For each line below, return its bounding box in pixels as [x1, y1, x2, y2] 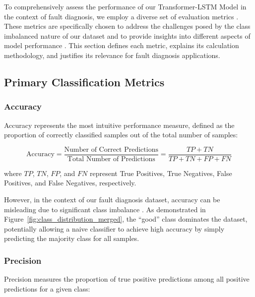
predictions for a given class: [4, 283, 90, 294]
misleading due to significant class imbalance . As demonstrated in [4, 204, 206, 214]
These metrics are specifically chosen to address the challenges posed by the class [4, 21, 251, 31]
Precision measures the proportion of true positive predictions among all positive [4, 274, 250, 284]
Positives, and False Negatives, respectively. [4, 178, 136, 188]
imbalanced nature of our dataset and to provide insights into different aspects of [4, 30, 251, 41]
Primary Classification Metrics [4, 74, 165, 89]
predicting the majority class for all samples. [4, 233, 139, 243]
